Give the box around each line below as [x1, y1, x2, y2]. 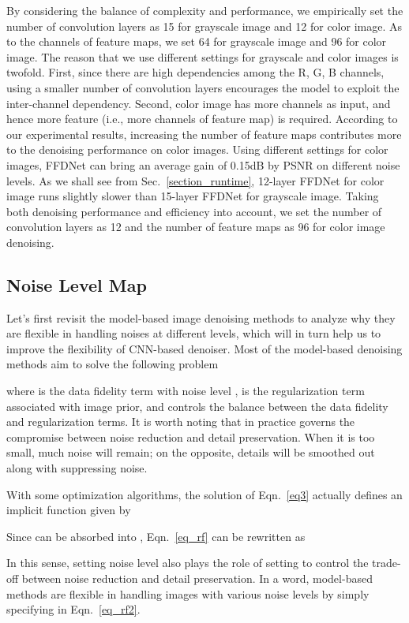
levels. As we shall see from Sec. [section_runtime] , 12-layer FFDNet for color [6, 172, 385, 188]
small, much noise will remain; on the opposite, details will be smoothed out [6, 444, 375, 461]
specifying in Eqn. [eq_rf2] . [6, 601, 141, 617]
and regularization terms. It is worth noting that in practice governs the [6, 413, 355, 430]
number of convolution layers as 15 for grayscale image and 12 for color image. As [6, 17, 403, 34]
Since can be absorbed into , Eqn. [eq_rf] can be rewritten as [6, 528, 306, 544]
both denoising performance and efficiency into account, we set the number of [6, 203, 382, 219]
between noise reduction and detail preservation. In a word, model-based [21, 570, 373, 587]
